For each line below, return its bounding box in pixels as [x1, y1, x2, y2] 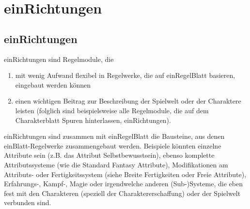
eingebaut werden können [15, 79, 91, 90]
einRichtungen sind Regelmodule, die [4, 54, 114, 64]
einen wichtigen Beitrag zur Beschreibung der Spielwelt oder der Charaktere [15, 96, 241, 106]
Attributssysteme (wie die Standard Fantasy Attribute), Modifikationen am [4, 159, 228, 169]
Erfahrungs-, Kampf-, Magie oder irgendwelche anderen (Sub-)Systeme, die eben [4, 179, 243, 189]
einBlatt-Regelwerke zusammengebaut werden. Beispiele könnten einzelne [4, 140, 221, 150]
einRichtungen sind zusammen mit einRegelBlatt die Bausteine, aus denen [4, 131, 225, 141]
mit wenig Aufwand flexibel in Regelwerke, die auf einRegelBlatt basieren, [15, 70, 235, 80]
